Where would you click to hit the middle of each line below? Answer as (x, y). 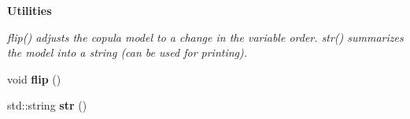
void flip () (34, 78)
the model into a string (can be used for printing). (127, 52)
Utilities (30, 10)
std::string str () (47, 105)
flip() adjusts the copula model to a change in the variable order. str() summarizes (205, 37)
